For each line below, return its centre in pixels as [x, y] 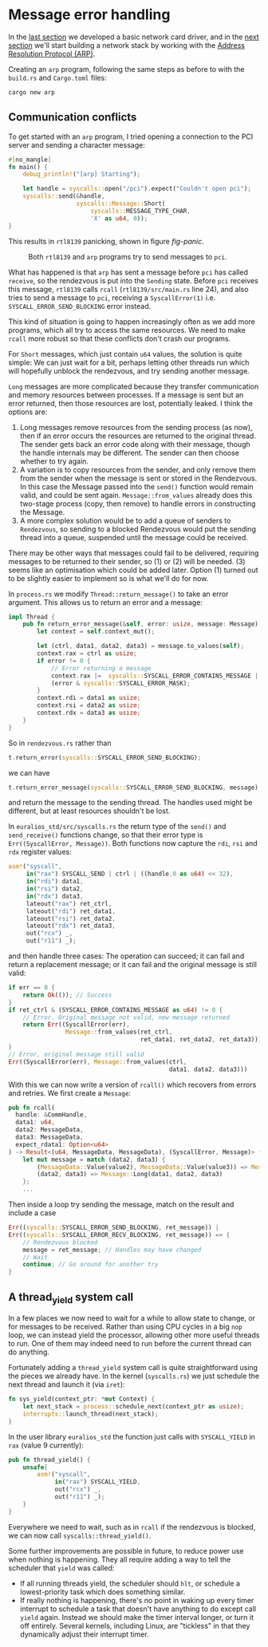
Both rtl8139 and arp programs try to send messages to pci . [128, 256]
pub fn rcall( [32, 1108]
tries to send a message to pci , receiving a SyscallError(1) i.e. [112, 298]
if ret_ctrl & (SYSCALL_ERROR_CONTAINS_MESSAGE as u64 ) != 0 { [116, 1010]
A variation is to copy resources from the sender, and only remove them [138, 469]
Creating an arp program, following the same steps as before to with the [126, 69]
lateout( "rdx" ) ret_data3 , [71, 926]
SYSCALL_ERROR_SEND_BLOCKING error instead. [80, 306]
